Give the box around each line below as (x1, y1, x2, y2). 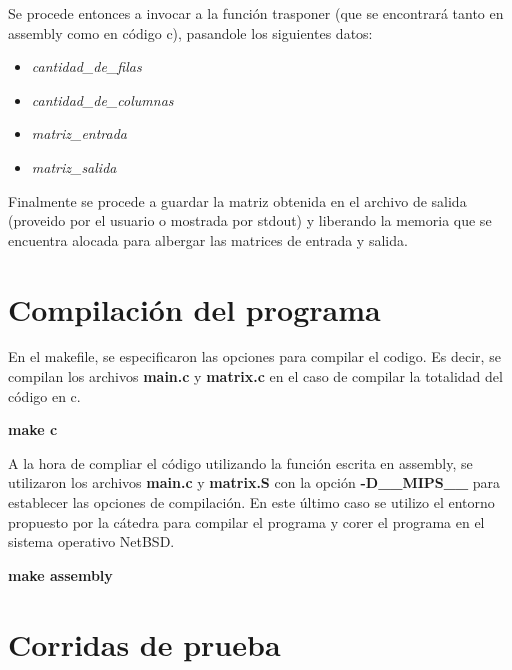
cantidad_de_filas (31, 56, 142, 77)
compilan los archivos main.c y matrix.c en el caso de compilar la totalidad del (8, 366, 503, 387)
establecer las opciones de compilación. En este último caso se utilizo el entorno (8, 492, 495, 513)
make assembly (8, 564, 113, 585)
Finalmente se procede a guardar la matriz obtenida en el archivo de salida (8, 190, 467, 211)
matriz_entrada (31, 123, 127, 144)
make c (8, 419, 58, 440)
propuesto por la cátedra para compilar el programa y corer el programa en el (8, 511, 485, 532)
